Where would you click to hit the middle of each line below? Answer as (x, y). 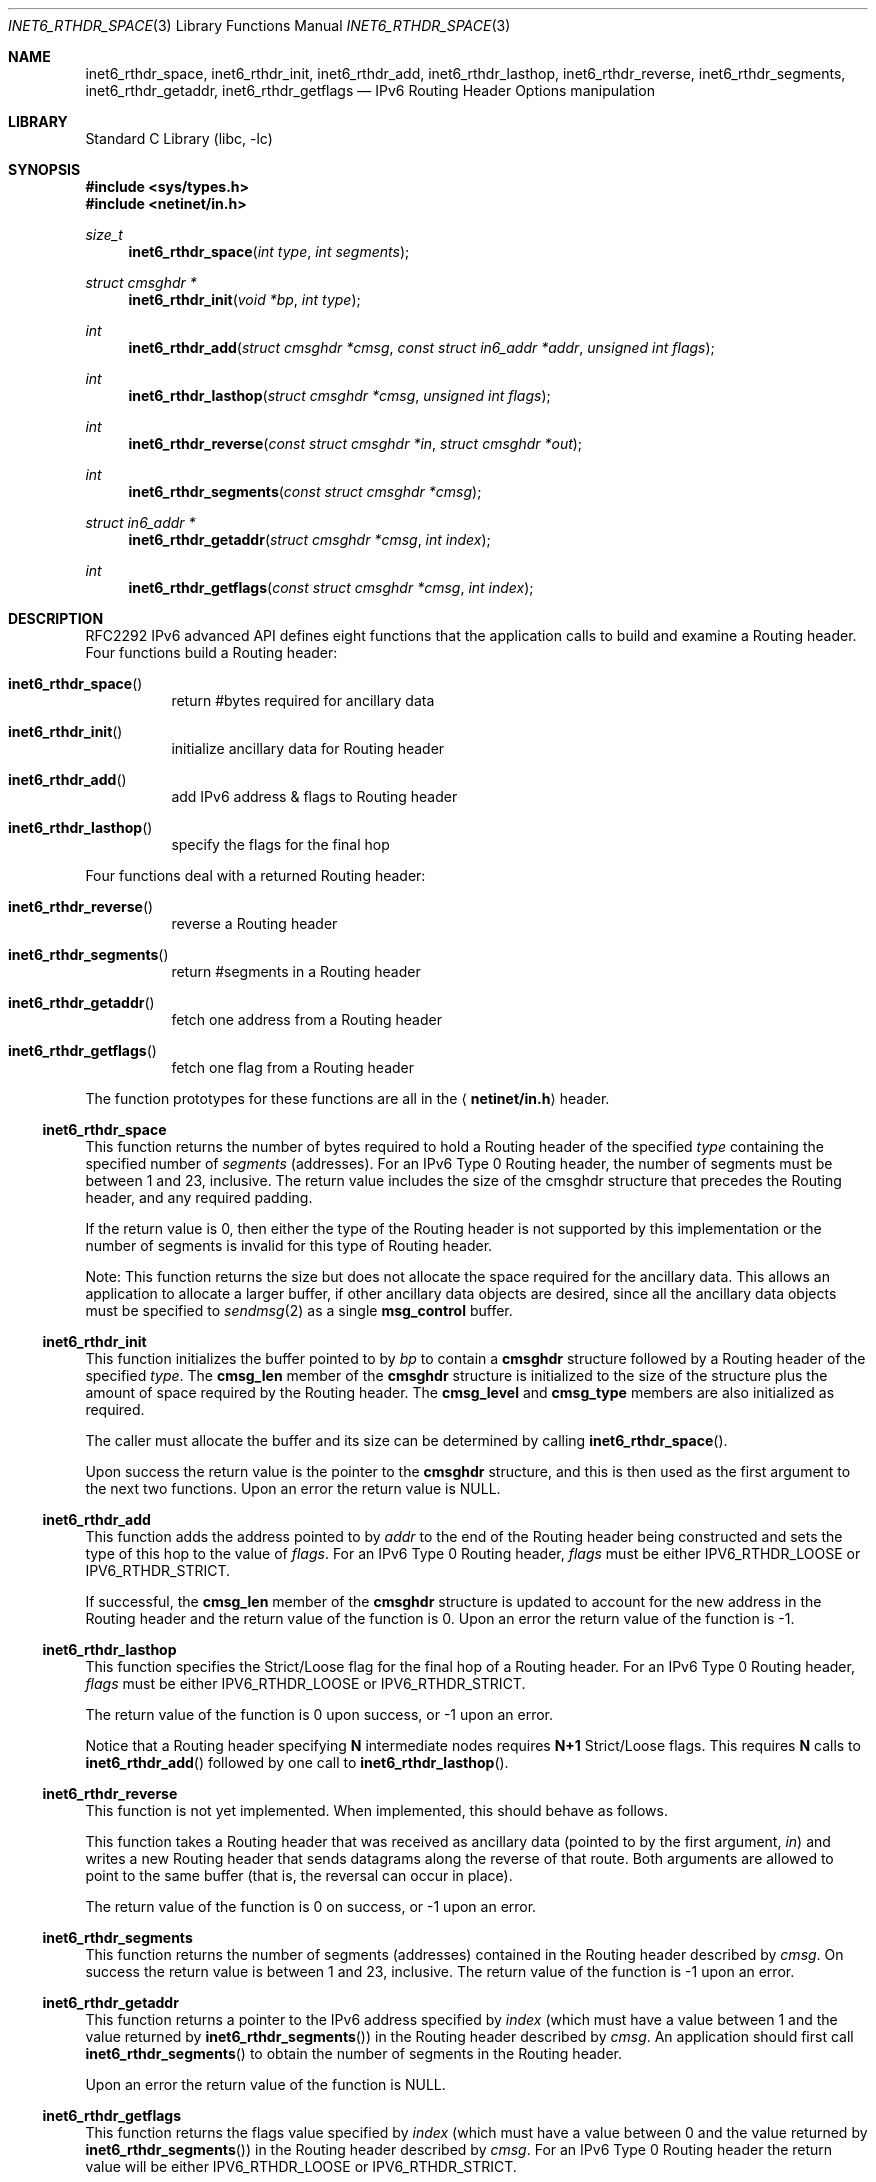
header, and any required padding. (199, 1197)
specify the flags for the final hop (280, 844)
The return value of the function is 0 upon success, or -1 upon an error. (319, 1714)
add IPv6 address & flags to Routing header (314, 796)
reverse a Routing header (254, 923)
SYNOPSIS (44, 169)
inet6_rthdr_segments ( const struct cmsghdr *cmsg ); (305, 491)
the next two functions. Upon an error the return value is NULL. (293, 1488)
